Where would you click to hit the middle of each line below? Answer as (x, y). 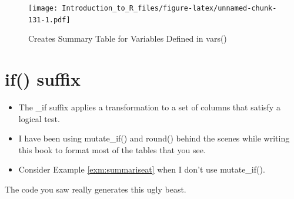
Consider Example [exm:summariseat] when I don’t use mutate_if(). (142, 169)
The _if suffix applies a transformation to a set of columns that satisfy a (149, 107)
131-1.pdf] (49, 20)
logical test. (39, 118)
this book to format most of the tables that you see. (112, 149)
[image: (43, 8)
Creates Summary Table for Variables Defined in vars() (128, 38)
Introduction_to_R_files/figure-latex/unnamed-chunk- (169, 8)
